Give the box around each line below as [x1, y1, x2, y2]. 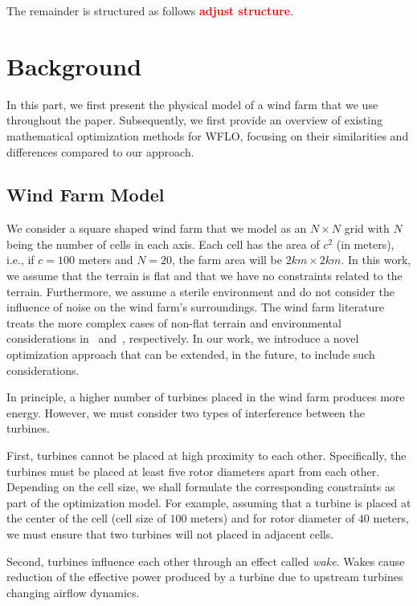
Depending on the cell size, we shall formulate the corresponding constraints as [6, 478, 395, 495]
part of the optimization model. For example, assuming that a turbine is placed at [6, 494, 411, 510]
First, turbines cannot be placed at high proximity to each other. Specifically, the [6, 447, 407, 464]
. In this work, [341, 251, 411, 268]
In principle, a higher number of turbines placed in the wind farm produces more [6, 388, 405, 405]
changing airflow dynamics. [6, 584, 140, 600]
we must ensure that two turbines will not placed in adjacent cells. [6, 525, 334, 542]
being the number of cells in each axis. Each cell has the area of [6, 235, 320, 252]
